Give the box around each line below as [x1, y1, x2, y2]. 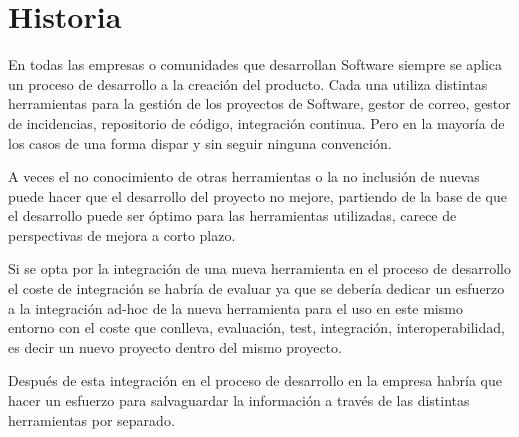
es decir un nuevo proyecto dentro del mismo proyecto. [8, 336, 342, 357]
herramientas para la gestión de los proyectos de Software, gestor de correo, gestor [8, 93, 511, 114]
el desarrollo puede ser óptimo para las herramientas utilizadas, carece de [8, 205, 457, 226]
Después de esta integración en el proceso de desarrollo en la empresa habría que [8, 370, 502, 391]
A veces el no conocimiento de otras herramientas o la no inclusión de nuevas [8, 166, 480, 187]
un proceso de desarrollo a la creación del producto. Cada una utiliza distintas [8, 73, 488, 94]
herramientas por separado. [8, 409, 175, 430]
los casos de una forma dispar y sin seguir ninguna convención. [8, 132, 392, 153]
